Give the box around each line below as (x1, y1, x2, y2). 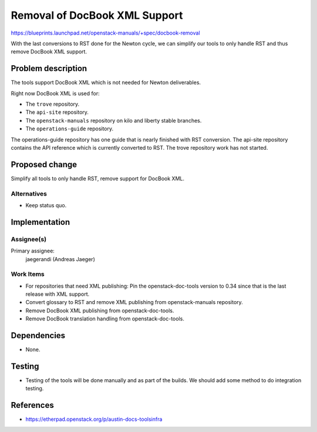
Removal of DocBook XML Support (11, 9, 183, 22)
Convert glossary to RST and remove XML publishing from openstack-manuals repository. (25, 299, 243, 306)
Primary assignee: (11, 247, 55, 255)
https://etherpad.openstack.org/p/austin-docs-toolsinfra (25, 416, 163, 423)
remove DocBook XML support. (11, 48, 87, 55)
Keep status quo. (25, 202, 67, 209)
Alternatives (11, 190, 47, 198)
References (11, 400, 54, 410)
